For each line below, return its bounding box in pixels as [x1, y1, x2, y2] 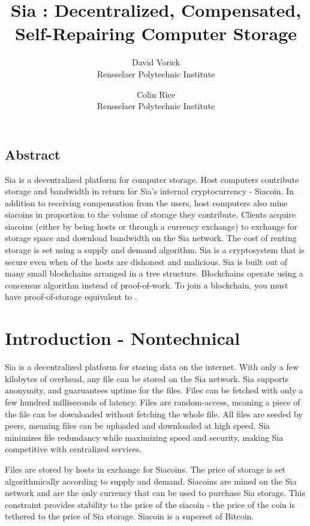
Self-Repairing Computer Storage [15, 21, 297, 46]
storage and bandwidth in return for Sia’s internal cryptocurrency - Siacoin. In [5, 185, 294, 197]
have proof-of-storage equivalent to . [5, 290, 137, 303]
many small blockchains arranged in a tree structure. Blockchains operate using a [5, 267, 303, 279]
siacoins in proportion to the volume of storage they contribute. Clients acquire [5, 208, 296, 221]
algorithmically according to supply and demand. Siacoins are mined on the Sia [5, 474, 297, 487]
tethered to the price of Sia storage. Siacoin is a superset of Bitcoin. [5, 510, 254, 522]
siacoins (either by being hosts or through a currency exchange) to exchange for [5, 220, 297, 232]
